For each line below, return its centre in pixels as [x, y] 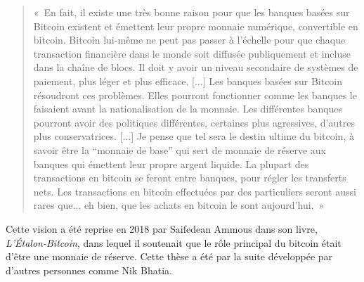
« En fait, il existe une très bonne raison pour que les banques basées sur [191, 12]
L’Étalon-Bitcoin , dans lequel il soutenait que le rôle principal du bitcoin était [174, 242]
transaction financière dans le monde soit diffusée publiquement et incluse [192, 53]
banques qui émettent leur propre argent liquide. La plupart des [171, 164]
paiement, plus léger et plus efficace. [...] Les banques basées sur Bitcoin [188, 81]
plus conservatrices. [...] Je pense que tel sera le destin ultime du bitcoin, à [194, 136]
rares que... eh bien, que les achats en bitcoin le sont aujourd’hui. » [179, 205]
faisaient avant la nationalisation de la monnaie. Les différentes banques [188, 109]
